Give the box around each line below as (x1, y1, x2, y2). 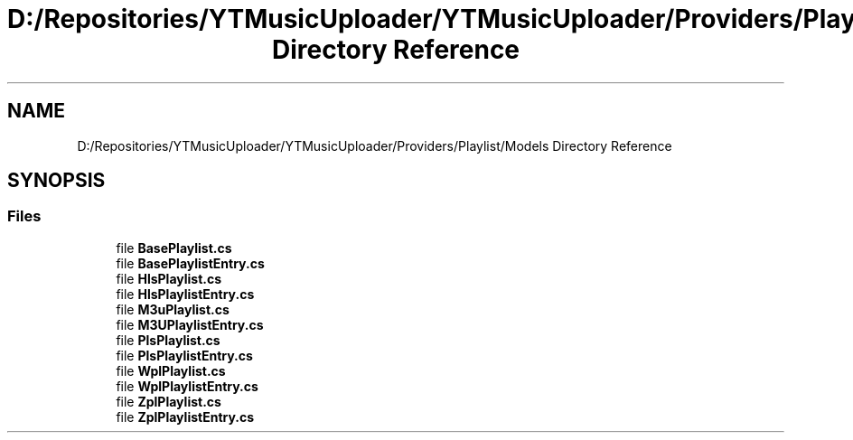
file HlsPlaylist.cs (116, 270, 222, 286)
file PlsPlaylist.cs (116, 332, 220, 348)
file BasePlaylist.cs (116, 239, 232, 256)
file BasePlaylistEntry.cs (116, 255, 265, 271)
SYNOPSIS (7, 169, 106, 192)
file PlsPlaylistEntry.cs (116, 347, 253, 363)
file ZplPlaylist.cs (116, 393, 221, 409)
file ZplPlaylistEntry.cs (116, 408, 255, 425)
